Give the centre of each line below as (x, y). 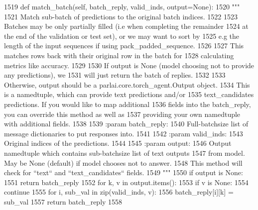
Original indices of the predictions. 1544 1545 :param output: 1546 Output (118, 143)
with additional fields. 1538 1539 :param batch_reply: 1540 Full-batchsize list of (126, 124)
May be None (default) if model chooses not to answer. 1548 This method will (123, 162)
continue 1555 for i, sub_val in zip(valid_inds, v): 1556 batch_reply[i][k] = (119, 192)
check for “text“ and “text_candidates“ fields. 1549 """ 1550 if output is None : (124, 172)
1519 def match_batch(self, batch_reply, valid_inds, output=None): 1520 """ (122, 6)
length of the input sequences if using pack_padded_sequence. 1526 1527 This (124, 46)
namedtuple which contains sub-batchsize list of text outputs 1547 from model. (125, 153)
